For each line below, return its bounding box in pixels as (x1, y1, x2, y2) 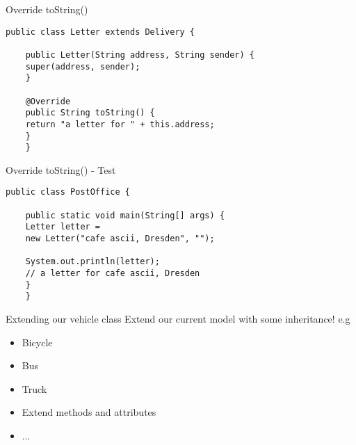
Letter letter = (25, 222, 101, 232)
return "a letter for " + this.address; (25, 119, 215, 129)
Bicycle (22, 334, 53, 349)
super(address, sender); (25, 61, 140, 72)
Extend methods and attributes (22, 405, 156, 419)
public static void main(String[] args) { (25, 210, 225, 220)
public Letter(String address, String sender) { (25, 49, 254, 60)
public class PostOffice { (6, 187, 130, 197)
